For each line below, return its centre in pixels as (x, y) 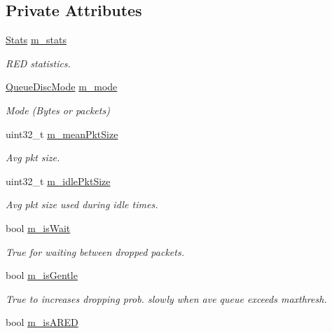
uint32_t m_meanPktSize (62, 134)
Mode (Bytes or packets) (58, 110)
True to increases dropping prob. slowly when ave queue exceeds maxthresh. (166, 298)
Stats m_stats (36, 40)
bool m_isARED (42, 322)
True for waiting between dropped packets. (95, 251)
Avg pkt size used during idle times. (82, 204)
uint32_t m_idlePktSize (58, 181)
